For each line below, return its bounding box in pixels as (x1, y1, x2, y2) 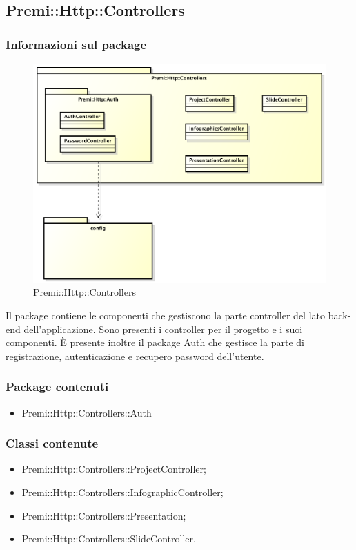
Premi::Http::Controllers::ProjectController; (21, 462, 206, 476)
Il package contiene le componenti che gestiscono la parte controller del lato (6, 307, 325, 322)
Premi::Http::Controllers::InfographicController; (21, 484, 224, 499)
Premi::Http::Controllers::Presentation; (21, 508, 186, 522)
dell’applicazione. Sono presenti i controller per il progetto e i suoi (23, 321, 303, 336)
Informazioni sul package (6, 35, 147, 53)
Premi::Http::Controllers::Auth (21, 405, 152, 419)
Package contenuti (6, 378, 109, 395)
